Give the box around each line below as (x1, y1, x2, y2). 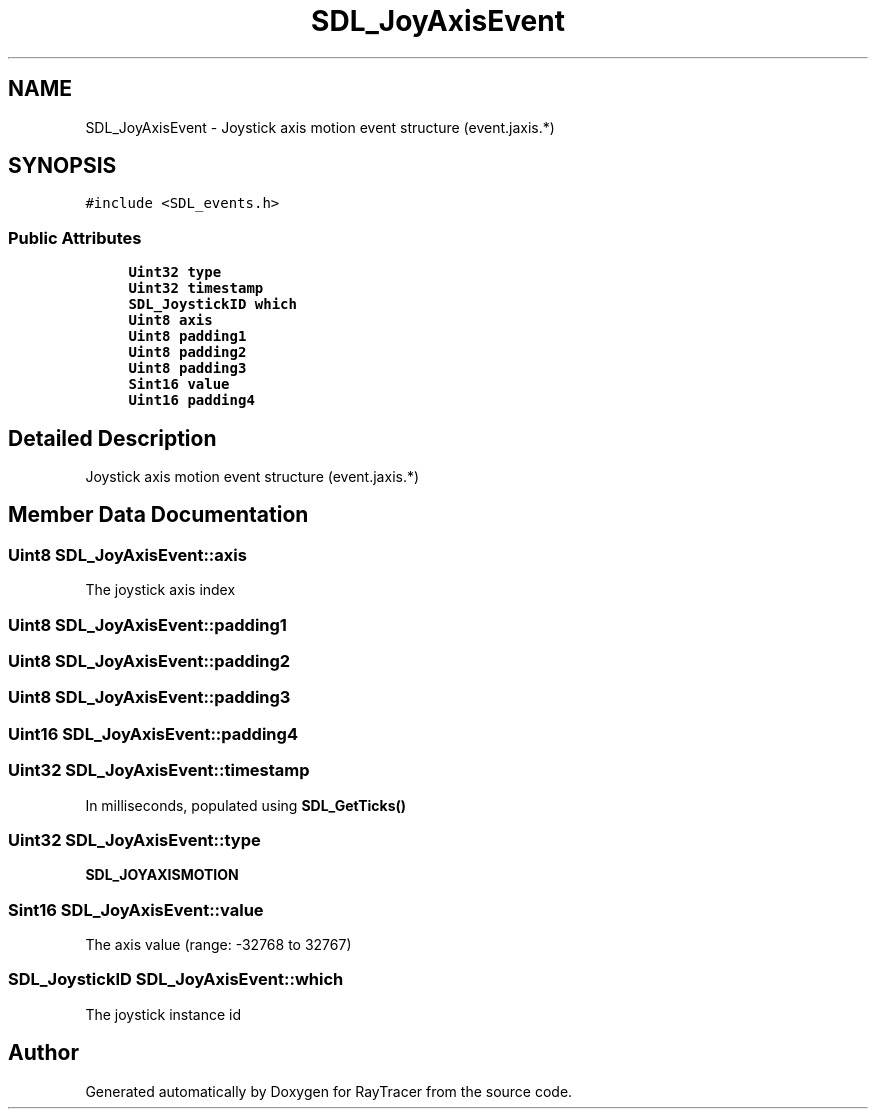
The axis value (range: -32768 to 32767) (85, 936, 352, 953)
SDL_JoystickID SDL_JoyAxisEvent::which (8, 969, 344, 990)
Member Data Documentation (8, 502, 309, 528)
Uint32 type (128, 264, 222, 281)
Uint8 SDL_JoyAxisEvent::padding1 (8, 614, 287, 635)
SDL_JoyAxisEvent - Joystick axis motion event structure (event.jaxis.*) (85, 118, 555, 136)
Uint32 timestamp (128, 280, 264, 297)
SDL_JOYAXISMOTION (85, 866, 239, 884)
